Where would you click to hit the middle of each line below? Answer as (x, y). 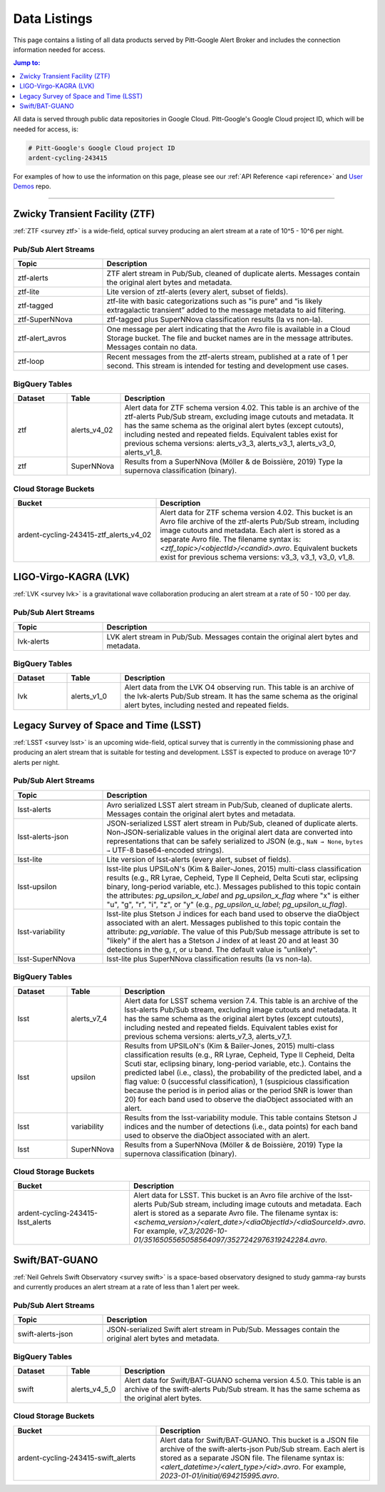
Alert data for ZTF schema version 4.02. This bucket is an (256, 512)
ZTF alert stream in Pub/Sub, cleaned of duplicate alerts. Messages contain (233, 273)
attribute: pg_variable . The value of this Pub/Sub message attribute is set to (233, 931)
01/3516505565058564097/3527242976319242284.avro (229, 1240)
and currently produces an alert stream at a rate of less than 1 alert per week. (127, 1287)
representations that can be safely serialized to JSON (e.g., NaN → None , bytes (235, 841)
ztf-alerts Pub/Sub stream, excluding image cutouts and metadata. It (239, 417)
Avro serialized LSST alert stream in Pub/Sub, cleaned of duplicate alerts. (230, 805)
